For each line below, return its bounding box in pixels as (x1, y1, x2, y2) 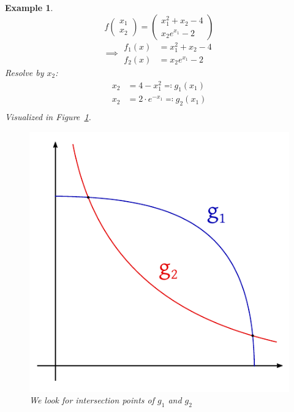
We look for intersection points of (29, 394, 154, 406)
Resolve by (5, 66, 44, 78)
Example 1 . (5, 1, 53, 13)
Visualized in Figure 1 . (5, 110, 91, 123)
